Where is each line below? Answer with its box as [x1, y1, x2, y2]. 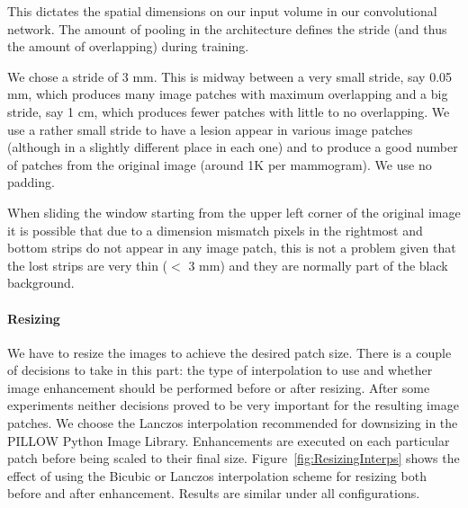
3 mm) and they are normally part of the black [188, 255, 448, 274]
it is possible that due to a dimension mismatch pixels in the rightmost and [7, 220, 423, 239]
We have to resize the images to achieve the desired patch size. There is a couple [7, 343, 452, 361]
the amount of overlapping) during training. [7, 37, 249, 56]
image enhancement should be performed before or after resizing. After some [7, 378, 430, 397]
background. [7, 273, 75, 292]
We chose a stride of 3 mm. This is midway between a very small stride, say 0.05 [7, 67, 453, 85]
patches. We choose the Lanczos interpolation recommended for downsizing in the [7, 414, 458, 432]
